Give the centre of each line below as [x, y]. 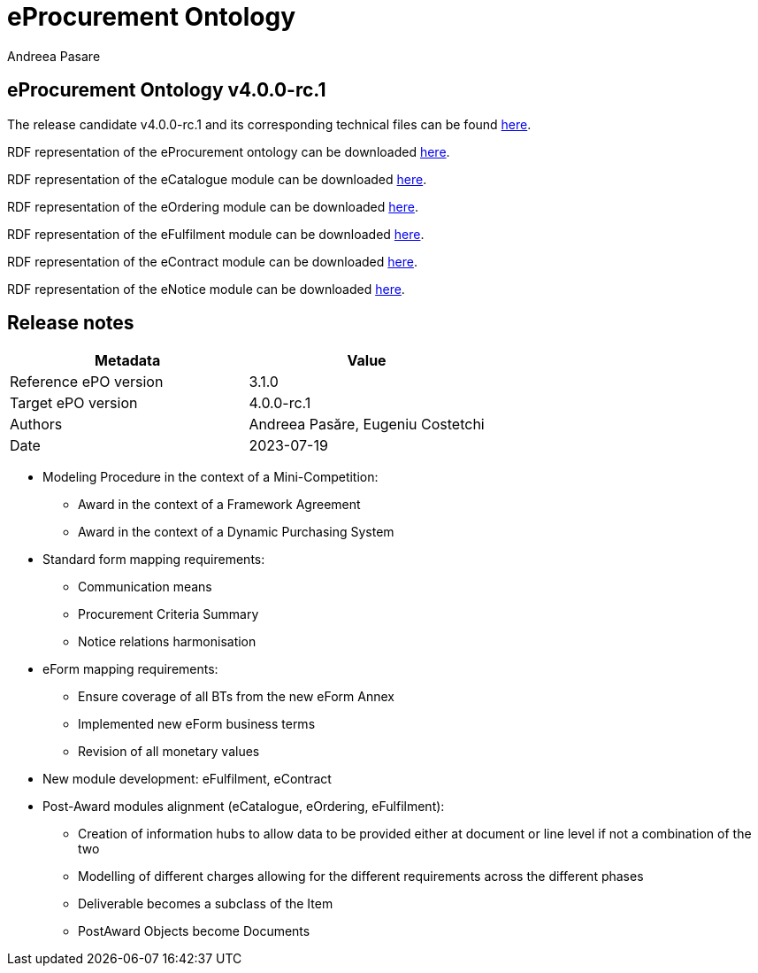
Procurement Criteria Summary [168, 614]
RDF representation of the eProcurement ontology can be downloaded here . [229, 151]
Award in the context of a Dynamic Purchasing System [236, 532]
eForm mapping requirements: [130, 669]
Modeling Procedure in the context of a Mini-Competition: [211, 477]
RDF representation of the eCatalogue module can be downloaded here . [217, 179]
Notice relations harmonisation [167, 642]
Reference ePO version [87, 382]
